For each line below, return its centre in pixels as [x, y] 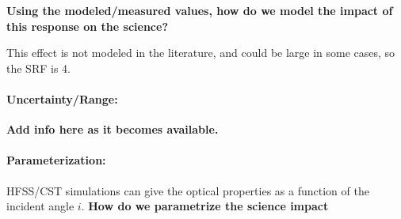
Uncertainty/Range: [62, 98]
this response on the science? [87, 26]
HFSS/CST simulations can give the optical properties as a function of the [188, 190]
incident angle [40, 206]
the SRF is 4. [38, 68]
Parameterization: [56, 160]
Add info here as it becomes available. [113, 129]
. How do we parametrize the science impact [205, 206]
